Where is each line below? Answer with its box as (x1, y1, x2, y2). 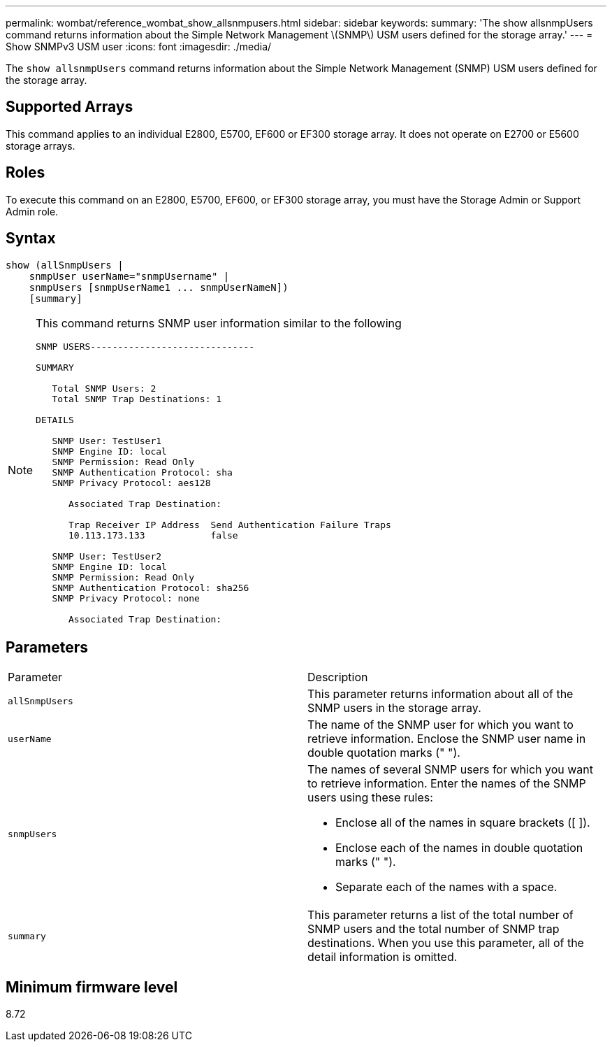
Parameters (6, 638, 88, 656)
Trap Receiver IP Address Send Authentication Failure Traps (68, 519, 391, 530)
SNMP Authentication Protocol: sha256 (52, 582, 249, 593)
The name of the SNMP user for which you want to (307, 718, 574, 732)
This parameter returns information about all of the (307, 687, 574, 701)
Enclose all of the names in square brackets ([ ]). (335, 815, 590, 830)
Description (307, 670, 368, 685)
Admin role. (6, 205, 59, 218)
